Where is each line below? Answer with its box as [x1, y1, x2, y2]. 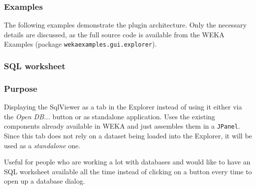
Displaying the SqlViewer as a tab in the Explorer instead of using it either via [4, 102, 242, 112]
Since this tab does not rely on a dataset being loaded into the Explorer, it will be [4, 130, 252, 140]
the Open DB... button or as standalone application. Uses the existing [4, 111, 215, 121]
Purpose [4, 82, 37, 94]
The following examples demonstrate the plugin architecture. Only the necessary [4, 20, 247, 30]
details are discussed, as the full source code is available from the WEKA [4, 29, 224, 39]
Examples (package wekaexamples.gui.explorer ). [4, 39, 157, 49]
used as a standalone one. [4, 140, 81, 150]
